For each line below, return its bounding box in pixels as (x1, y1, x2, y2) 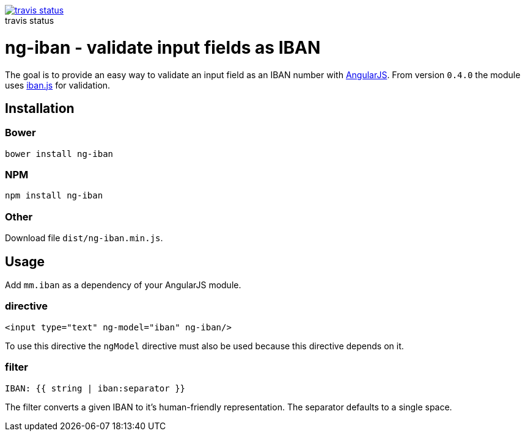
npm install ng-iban (5, 191, 103, 201)
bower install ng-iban (5, 148, 114, 159)
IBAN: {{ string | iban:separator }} (5, 383, 186, 393)
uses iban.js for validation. (5, 79, 111, 90)
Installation (5, 100, 75, 116)
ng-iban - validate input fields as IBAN (5, 37, 321, 58)
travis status (5, 15, 54, 26)
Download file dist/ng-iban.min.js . (5, 233, 163, 244)
